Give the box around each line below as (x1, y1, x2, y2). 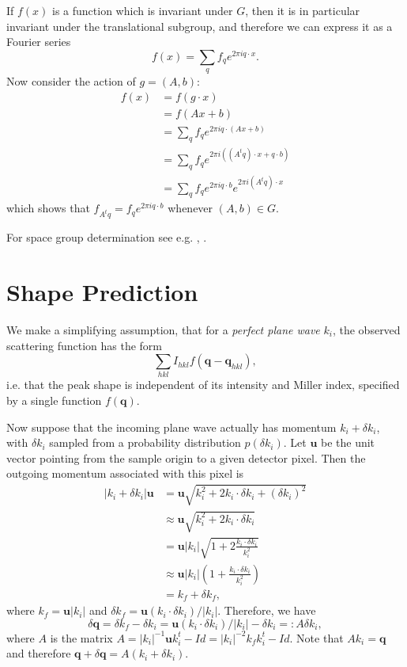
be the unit (320, 434, 375, 451)
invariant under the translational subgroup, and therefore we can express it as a (6, 17, 393, 34)
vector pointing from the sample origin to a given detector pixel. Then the (6, 449, 366, 466)
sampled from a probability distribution (49, 434, 241, 451)
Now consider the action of (6, 73, 136, 90)
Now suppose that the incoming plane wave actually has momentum (6, 418, 337, 435)
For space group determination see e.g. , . (6, 229, 207, 246)
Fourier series (6, 33, 71, 50)
